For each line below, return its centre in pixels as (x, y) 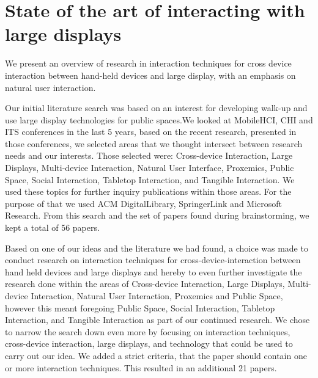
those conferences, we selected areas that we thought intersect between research (154, 143)
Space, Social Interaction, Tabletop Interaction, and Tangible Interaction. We (150, 179)
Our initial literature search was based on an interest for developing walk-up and (156, 108)
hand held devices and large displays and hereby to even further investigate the (153, 271)
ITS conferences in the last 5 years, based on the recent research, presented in (151, 132)
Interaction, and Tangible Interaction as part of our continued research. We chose (157, 320)
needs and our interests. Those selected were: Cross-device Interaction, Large (149, 155)
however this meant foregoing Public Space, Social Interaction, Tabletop (140, 307)
